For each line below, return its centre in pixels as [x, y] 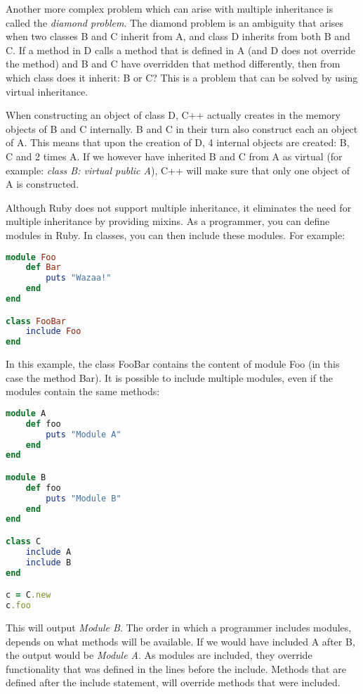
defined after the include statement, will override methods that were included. [173, 682]
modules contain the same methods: [83, 391]
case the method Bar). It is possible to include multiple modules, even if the [170, 377]
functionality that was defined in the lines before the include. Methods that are [176, 668]
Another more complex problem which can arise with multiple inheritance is [170, 8]
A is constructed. [42, 184]
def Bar [43, 268]
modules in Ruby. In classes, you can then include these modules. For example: [176, 234]
